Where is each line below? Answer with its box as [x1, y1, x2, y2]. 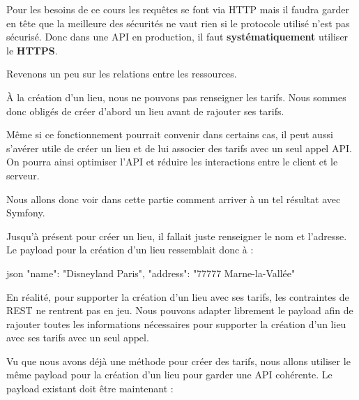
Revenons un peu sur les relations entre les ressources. [6, 66, 237, 81]
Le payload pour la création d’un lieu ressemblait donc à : [6, 242, 254, 257]
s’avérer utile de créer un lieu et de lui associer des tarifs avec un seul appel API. [6, 140, 352, 155]
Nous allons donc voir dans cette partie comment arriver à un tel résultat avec [6, 191, 341, 206]
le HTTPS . [6, 43, 58, 57]
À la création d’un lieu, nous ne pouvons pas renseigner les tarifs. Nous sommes [6, 89, 346, 104]
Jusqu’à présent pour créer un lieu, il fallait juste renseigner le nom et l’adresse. [6, 228, 347, 243]
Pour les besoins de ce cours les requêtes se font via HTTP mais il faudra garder [6, 2, 349, 16]
